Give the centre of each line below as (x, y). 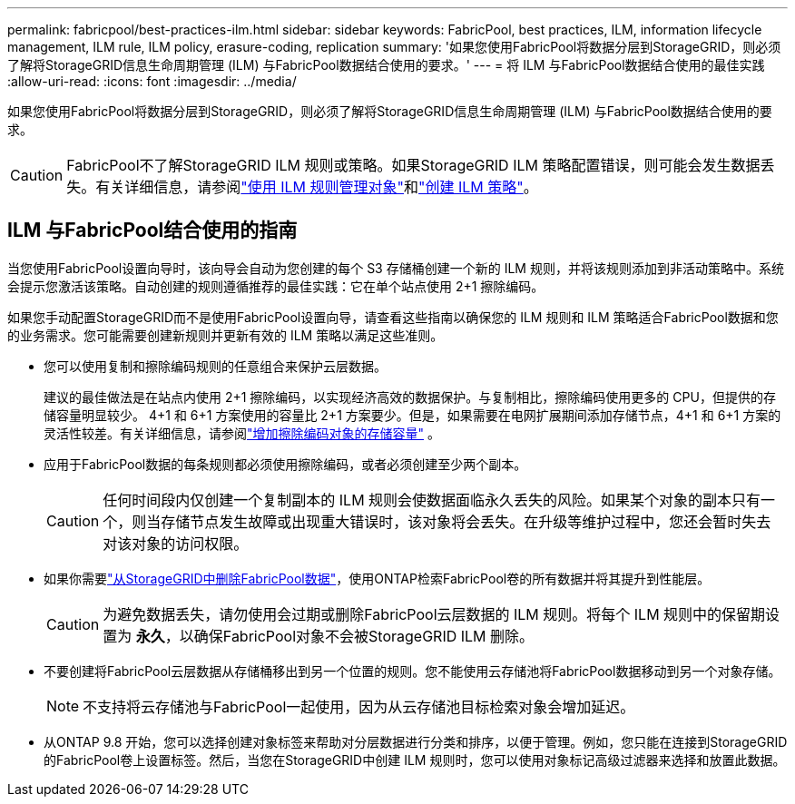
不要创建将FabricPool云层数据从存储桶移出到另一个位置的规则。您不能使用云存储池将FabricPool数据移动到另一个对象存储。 (412, 671)
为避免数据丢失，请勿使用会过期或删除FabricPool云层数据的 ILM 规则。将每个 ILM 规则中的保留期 (434, 614)
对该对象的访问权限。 (176, 543)
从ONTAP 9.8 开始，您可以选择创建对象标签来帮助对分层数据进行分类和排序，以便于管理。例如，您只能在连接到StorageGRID (416, 741)
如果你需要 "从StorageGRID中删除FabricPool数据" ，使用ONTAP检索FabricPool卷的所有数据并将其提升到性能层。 (377, 578)
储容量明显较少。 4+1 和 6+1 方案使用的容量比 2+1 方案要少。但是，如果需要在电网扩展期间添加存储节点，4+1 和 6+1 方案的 (412, 415)
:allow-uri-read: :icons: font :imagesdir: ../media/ (152, 81)
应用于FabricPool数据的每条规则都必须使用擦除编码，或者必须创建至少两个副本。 (285, 464)
